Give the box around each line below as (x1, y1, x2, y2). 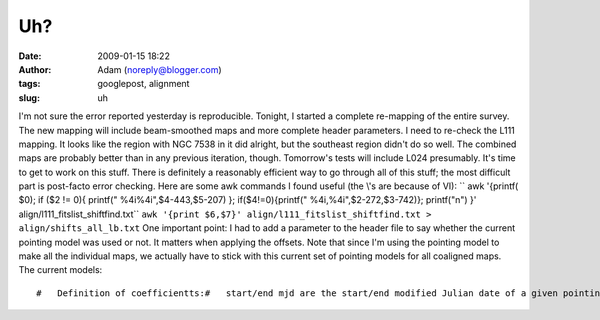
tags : (18, 78, 41, 90)
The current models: (18, 264, 103, 276)
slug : (18, 91, 40, 104)
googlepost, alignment (97, 78, 190, 90)
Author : (18, 63, 52, 75)
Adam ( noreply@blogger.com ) (97, 63, 222, 75)
